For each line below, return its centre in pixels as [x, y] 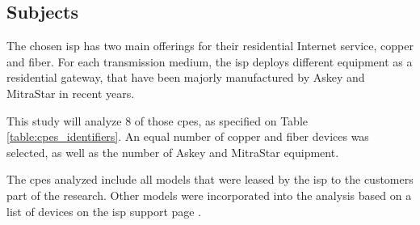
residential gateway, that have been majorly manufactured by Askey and [186, 77]
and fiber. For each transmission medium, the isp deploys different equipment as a [210, 61]
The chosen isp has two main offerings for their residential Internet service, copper [210, 46]
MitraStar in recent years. [71, 93]
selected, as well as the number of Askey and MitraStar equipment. [173, 152]
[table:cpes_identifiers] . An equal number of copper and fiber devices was [188, 136]
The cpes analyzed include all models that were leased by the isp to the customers [210, 179]
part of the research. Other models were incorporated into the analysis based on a [209, 195]
